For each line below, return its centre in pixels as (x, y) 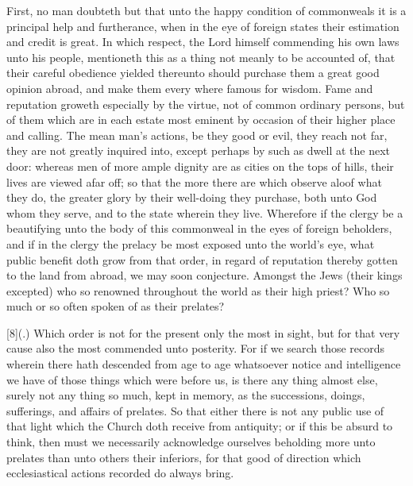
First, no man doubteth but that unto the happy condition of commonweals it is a (206, 10)
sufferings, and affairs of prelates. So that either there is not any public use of (195, 410)
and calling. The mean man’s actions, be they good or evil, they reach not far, (197, 135)
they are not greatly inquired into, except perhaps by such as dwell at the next (198, 150)
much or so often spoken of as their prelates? (116, 306)
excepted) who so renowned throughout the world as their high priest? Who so (198, 290)
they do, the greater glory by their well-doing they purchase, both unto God (192, 197)
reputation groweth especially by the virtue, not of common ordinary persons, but (206, 104)
